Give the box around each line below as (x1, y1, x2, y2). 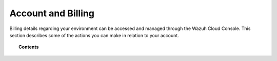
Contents (18, 44, 39, 50)
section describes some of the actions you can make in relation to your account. (9, 32, 179, 38)
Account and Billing (9, 8, 95, 19)
